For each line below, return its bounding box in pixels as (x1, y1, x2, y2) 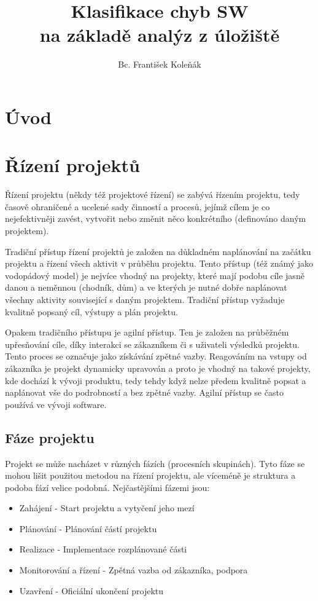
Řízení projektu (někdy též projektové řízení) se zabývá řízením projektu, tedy (5, 188, 300, 201)
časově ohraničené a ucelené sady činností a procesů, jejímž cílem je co (5, 200, 270, 213)
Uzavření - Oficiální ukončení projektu (19, 584, 164, 597)
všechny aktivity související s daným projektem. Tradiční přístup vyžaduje (5, 293, 285, 305)
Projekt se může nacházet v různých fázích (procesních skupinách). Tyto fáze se (5, 457, 305, 469)
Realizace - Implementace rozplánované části (19, 543, 187, 556)
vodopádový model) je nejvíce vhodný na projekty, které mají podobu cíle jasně (5, 269, 304, 281)
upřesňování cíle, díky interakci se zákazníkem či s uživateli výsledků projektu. (5, 337, 300, 350)
